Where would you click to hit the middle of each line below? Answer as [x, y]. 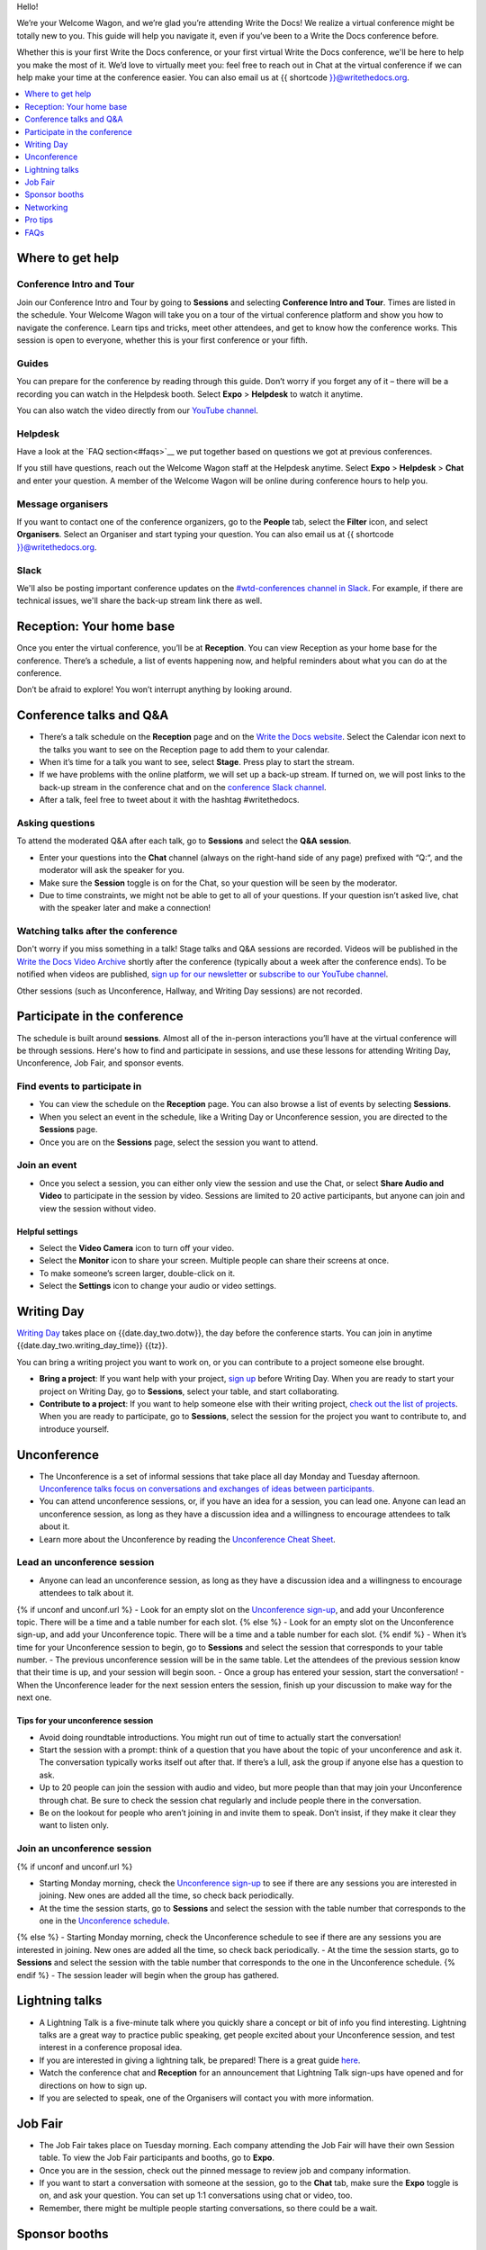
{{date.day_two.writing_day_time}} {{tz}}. [92, 1345]
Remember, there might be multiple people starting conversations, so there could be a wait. [208, 2208]
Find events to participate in [79, 1086]
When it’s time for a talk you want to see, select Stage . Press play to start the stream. [197, 762]
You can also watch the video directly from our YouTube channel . [137, 410]
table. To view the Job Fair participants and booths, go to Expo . [157, 2158]
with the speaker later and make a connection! [125, 908]
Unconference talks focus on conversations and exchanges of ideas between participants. [207, 1489]
